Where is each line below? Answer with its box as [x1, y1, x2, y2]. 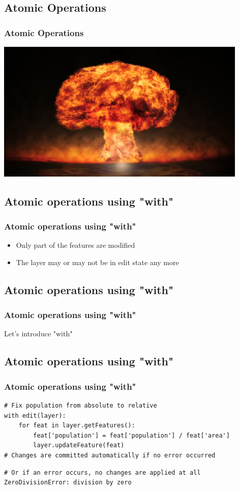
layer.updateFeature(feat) [33, 442, 125, 449]
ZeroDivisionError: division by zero [4, 479, 132, 486]
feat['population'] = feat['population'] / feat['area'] [33, 431, 230, 439]
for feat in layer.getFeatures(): [18, 422, 135, 429]
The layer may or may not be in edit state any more [16, 256, 179, 267]
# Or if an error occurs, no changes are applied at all [4, 469, 201, 476]
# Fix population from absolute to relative [4, 402, 157, 410]
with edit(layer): [4, 412, 66, 419]
